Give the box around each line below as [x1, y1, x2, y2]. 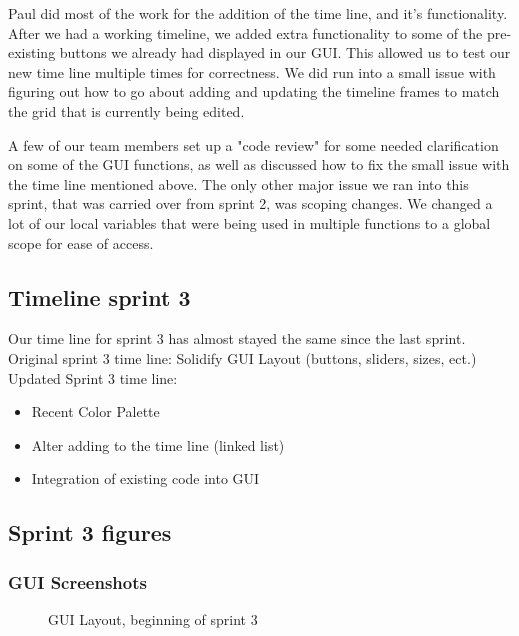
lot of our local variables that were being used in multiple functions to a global [8, 212, 491, 233]
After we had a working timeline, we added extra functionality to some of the [8, 22, 483, 43]
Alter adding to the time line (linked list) [31, 434, 285, 455]
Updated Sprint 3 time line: [8, 367, 178, 388]
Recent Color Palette [31, 401, 160, 422]
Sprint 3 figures [8, 517, 172, 548]
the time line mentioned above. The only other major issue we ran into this [8, 173, 469, 194]
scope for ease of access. [8, 232, 154, 253]
